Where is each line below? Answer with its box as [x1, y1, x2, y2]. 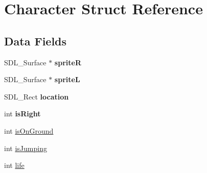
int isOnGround [4, 125, 54, 136]
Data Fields [4, 33, 67, 48]
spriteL [54, 74, 80, 85]
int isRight [4, 108, 41, 119]
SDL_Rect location [4, 91, 69, 102]
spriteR [54, 57, 81, 67]
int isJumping [4, 142, 47, 153]
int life [4, 160, 25, 170]
